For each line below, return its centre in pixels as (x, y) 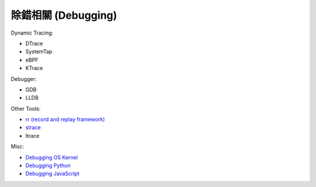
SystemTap (39, 52)
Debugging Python (48, 166)
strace (33, 127)
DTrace (34, 43)
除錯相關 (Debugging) (64, 15)
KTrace (34, 68)
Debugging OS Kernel (52, 157)
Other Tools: (26, 108)
